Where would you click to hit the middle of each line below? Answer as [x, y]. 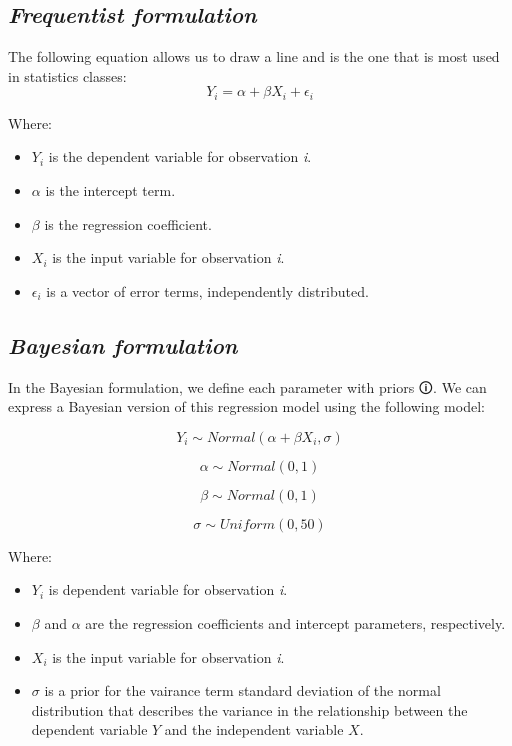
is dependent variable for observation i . [168, 589]
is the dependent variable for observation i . [180, 156]
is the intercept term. [110, 190]
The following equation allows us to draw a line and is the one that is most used [254, 56]
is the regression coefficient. [128, 223]
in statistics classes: [67, 75]
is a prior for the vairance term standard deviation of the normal [242, 690]
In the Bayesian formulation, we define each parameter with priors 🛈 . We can [247, 386]
